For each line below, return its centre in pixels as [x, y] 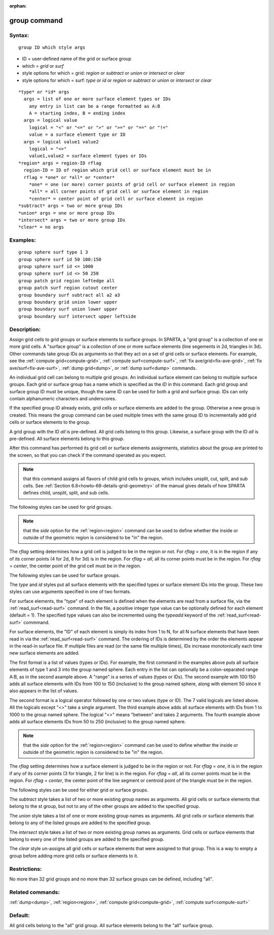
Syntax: [19, 35]
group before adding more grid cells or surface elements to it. [74, 856]
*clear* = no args [41, 227]
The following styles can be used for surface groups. [65, 575]
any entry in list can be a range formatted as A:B [94, 106]
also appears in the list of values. [44, 691]
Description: [25, 329]
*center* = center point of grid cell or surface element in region [116, 199]
